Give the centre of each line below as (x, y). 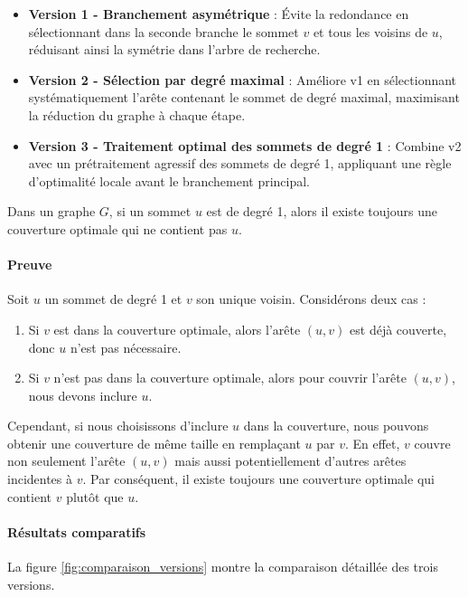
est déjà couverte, (398, 329)
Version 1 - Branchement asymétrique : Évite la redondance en (219, 14)
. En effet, (372, 443)
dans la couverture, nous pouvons (336, 426)
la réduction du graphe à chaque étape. (137, 114)
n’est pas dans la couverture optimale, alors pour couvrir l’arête (230, 378)
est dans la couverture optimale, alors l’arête (177, 329)
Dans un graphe (51, 211)
